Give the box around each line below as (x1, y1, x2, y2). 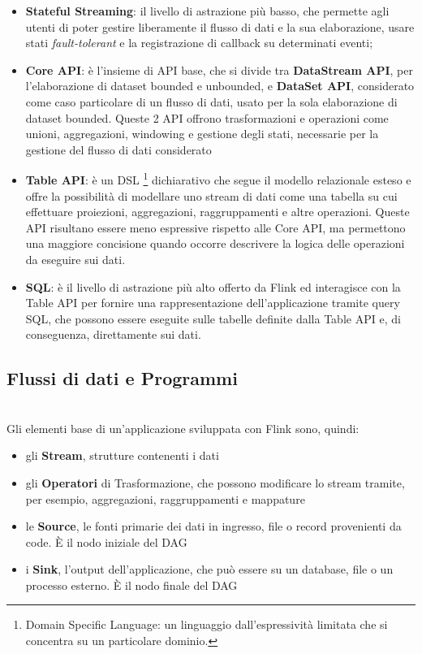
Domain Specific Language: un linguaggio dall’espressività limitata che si (25, 616, 388, 633)
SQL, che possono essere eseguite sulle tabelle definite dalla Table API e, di (25, 310, 401, 327)
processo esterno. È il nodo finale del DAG (25, 576, 238, 593)
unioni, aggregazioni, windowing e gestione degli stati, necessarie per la (25, 125, 379, 142)
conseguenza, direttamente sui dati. (25, 326, 201, 343)
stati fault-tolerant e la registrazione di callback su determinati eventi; (25, 34, 373, 51)
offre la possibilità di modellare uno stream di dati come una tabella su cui (25, 187, 398, 204)
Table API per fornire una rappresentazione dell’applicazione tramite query (25, 294, 400, 311)
